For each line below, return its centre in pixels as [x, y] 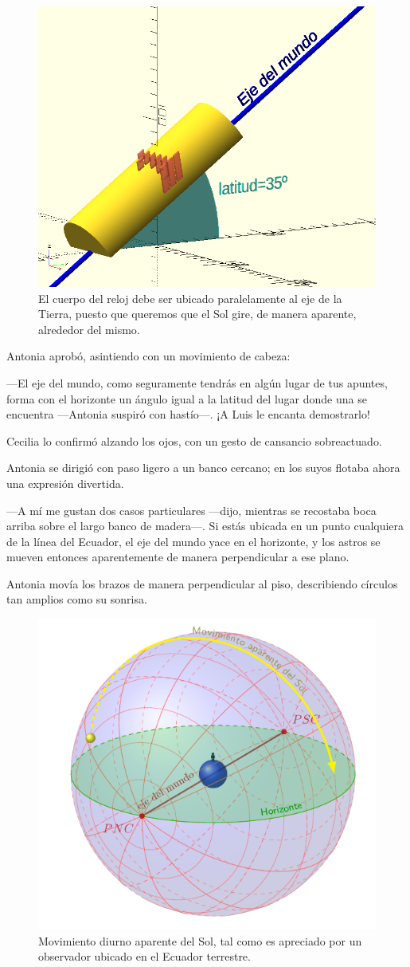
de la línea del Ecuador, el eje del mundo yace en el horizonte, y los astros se [193, 541]
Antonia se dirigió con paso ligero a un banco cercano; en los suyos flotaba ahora [203, 468]
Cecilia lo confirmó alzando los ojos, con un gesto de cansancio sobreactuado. [194, 440]
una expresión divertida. [65, 483]
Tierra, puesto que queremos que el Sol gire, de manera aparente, [197, 314]
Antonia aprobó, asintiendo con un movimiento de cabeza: [148, 356]
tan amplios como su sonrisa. [77, 599]
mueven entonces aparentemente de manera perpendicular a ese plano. [178, 557]
